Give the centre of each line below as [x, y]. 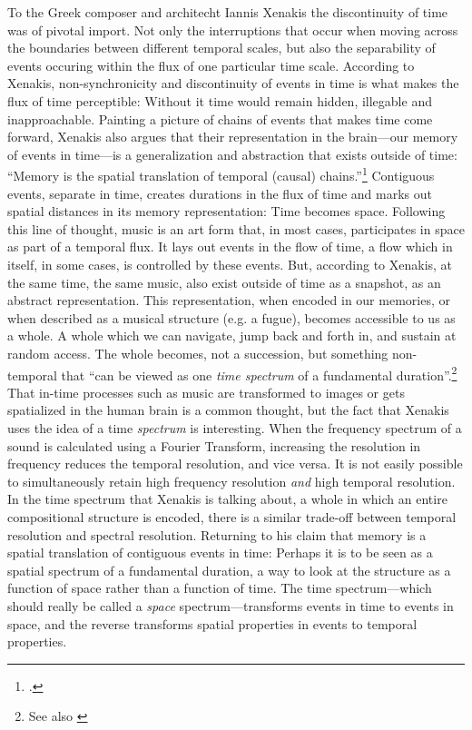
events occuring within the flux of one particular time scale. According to [211, 65]
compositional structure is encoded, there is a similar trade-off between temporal [232, 516]
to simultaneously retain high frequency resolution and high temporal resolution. [231, 481]
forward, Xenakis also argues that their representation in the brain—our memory [233, 137]
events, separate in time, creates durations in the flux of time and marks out [220, 193]
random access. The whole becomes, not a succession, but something [198, 353]
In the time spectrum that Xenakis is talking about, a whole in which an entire [227, 499]
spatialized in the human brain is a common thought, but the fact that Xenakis [228, 410]
